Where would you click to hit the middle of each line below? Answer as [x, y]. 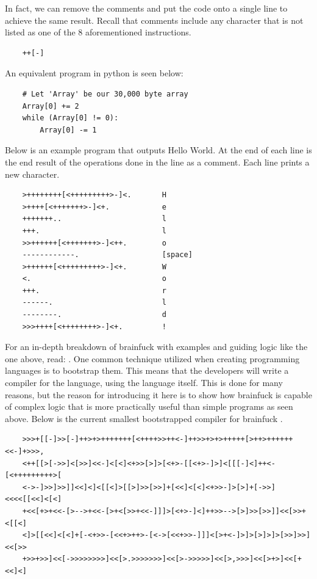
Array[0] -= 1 [68, 130]
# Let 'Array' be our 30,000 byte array [105, 94]
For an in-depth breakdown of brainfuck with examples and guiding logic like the [156, 347]
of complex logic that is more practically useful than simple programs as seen [149, 406]
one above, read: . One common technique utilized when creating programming [152, 358]
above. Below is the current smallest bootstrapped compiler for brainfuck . [144, 418]
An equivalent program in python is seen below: [94, 73]
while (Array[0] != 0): [70, 118]
